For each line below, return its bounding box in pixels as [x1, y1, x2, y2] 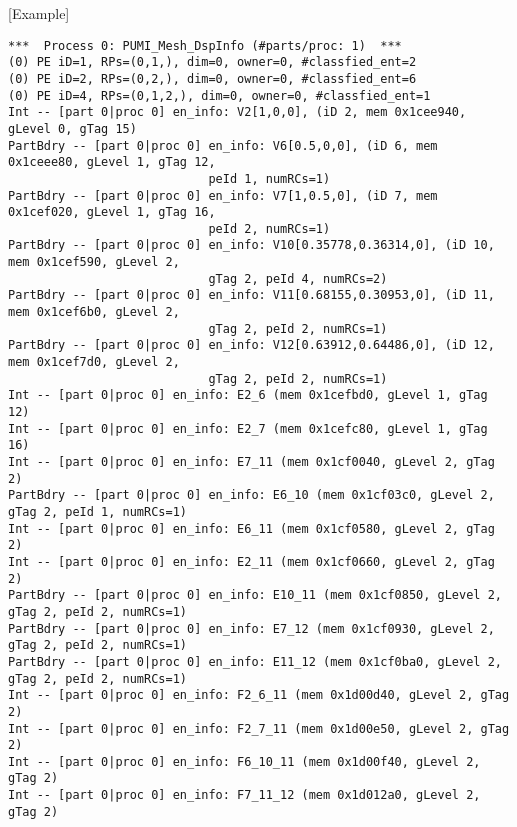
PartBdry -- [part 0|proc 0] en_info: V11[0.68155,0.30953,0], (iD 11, [8, 288, 495, 303]
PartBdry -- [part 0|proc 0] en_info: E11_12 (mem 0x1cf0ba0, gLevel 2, [8, 654, 502, 669]
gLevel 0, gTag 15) [8, 121, 137, 136]
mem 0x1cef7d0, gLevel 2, [8, 355, 180, 370]
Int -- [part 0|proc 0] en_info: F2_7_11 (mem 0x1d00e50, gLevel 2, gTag [8, 721, 510, 736]
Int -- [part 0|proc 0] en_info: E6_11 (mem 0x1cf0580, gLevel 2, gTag [8, 521, 495, 536]
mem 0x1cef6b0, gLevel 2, [8, 305, 180, 320]
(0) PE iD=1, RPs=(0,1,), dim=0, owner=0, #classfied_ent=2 [8, 55, 417, 70]
